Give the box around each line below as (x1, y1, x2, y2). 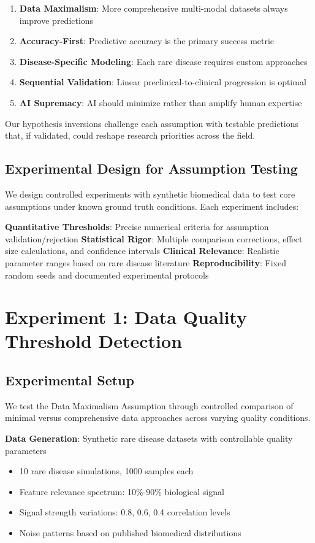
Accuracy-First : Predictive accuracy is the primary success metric (19, 34, 275, 47)
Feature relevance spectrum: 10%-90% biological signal (19, 485, 224, 498)
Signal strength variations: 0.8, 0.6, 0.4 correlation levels (19, 506, 230, 518)
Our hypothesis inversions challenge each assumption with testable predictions (5, 117, 299, 129)
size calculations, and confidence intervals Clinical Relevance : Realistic (5, 244, 279, 257)
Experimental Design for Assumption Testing (5, 159, 298, 178)
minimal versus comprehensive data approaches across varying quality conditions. (5, 411, 311, 424)
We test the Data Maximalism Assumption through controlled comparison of (5, 399, 294, 412)
